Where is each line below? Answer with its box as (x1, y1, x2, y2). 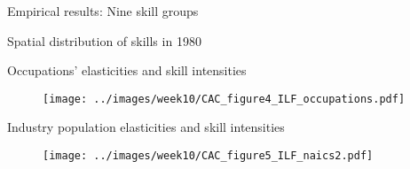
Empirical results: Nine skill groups (7, 2, 199, 19)
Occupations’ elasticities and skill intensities (7, 61, 247, 80)
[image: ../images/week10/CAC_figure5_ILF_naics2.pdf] (43, 150, 374, 163)
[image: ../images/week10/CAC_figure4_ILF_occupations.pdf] (43, 92, 406, 105)
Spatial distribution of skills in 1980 (7, 31, 201, 50)
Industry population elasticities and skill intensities (7, 118, 285, 136)
